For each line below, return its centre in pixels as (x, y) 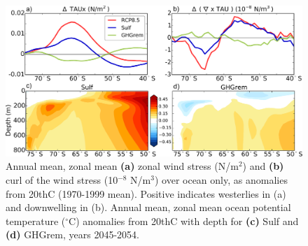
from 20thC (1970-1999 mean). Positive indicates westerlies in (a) (146, 193)
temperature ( (36, 220)
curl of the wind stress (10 (62, 179)
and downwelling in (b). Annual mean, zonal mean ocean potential (148, 207)
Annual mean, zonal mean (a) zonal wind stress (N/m (122, 166)
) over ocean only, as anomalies (221, 179)
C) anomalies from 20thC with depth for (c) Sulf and (184, 220)
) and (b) (263, 166)
